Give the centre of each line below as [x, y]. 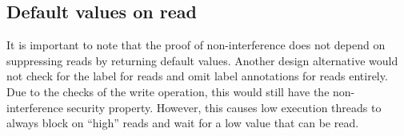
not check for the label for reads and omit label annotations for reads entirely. [197, 76]
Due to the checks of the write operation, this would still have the [168, 91]
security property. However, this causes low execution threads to [224, 107]
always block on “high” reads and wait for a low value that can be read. [183, 123]
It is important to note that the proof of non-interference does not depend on [196, 45]
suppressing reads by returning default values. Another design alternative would [202, 60]
